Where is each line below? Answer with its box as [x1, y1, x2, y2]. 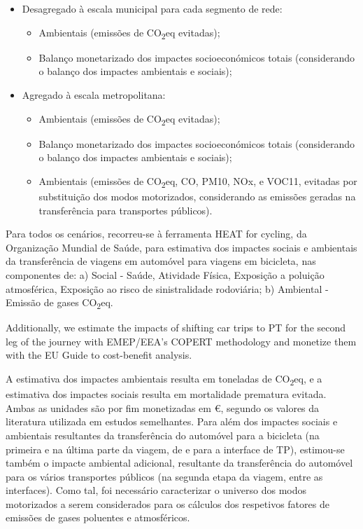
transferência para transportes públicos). [38, 202, 213, 217]
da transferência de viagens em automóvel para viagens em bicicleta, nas [6, 254, 316, 268]
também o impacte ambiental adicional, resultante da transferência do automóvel [6, 455, 353, 470]
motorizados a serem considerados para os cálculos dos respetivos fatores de [6, 496, 329, 511]
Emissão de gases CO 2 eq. [6, 295, 113, 311]
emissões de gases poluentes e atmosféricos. [6, 510, 190, 525]
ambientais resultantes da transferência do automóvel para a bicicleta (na [6, 427, 320, 442]
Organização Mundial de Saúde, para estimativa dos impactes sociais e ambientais [6, 240, 357, 254]
